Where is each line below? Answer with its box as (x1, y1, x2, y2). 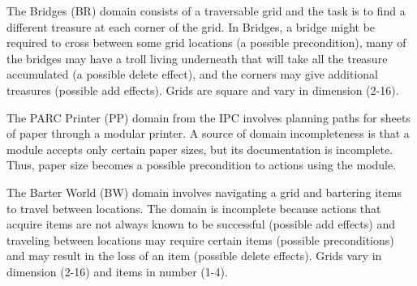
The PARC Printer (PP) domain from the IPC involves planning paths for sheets (6, 109, 411, 126)
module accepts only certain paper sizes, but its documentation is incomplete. (6, 140, 393, 157)
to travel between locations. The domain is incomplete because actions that (6, 199, 381, 216)
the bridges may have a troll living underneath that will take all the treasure (6, 49, 388, 66)
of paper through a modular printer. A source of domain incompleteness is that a (6, 125, 410, 142)
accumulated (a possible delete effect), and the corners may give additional (6, 66, 378, 83)
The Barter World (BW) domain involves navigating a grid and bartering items (6, 183, 402, 200)
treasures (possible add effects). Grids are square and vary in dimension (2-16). (6, 81, 399, 98)
